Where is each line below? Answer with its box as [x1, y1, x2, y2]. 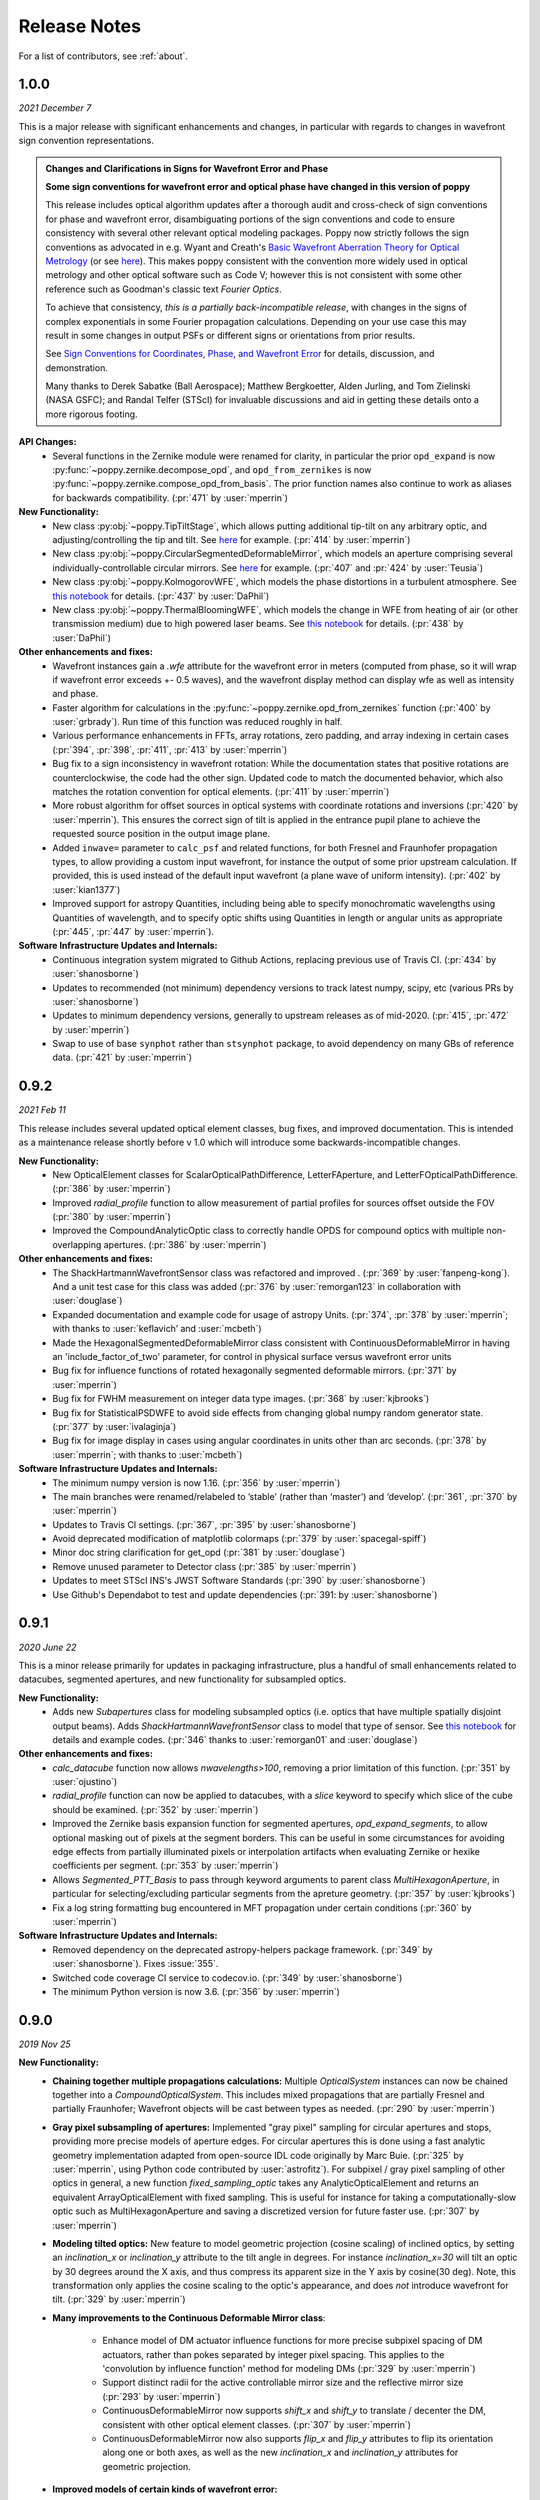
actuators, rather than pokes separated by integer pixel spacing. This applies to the [102, 2348, 445, 2360]
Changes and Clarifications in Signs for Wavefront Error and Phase [45, 162, 329, 174]
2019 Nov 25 [18, 2038, 71, 2050]
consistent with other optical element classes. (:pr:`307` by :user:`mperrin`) [102, 2418, 412, 2430]
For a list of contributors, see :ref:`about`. [18, 50, 189, 62]
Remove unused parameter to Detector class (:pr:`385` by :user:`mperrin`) [52, 1560, 357, 1572]
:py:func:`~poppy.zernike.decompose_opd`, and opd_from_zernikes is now [52, 464, 372, 476]
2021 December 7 [18, 102, 92, 114]
